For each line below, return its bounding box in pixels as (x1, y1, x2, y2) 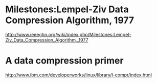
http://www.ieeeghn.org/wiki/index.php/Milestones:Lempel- (5, 31, 131, 37)
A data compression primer (5, 55, 124, 67)
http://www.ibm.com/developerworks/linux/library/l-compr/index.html (5, 72, 152, 78)
